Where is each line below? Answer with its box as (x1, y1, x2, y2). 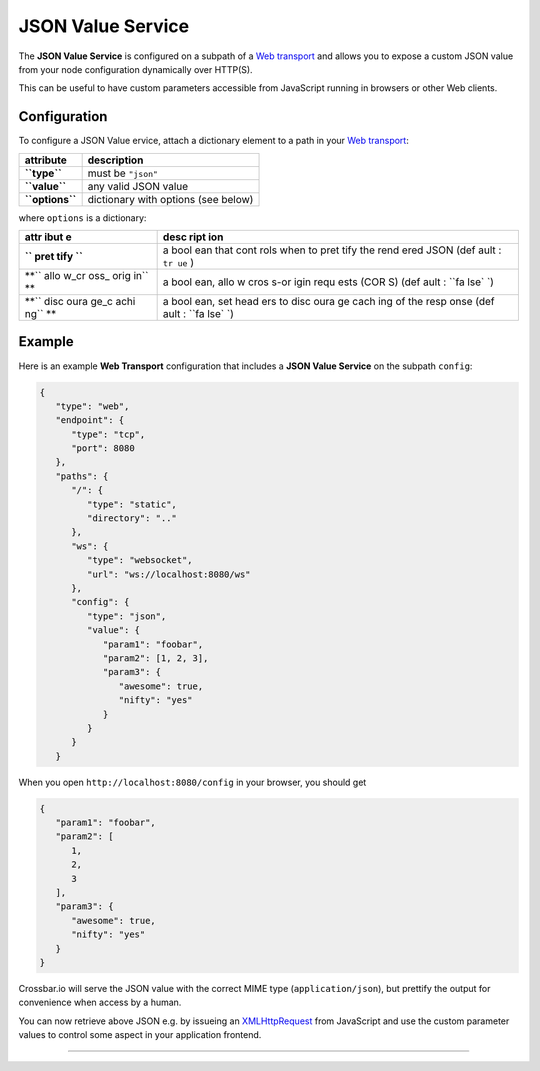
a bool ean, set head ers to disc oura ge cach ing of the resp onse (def (162, 295, 495, 309)
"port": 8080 (71, 443, 135, 454)
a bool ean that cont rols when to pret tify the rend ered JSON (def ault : (162, 243, 502, 257)
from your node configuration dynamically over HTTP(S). (18, 63, 254, 75)
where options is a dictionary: (18, 211, 147, 224)
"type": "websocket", (86, 555, 194, 566)
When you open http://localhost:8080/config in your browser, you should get (18, 776, 367, 788)
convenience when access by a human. (18, 996, 182, 1009)
